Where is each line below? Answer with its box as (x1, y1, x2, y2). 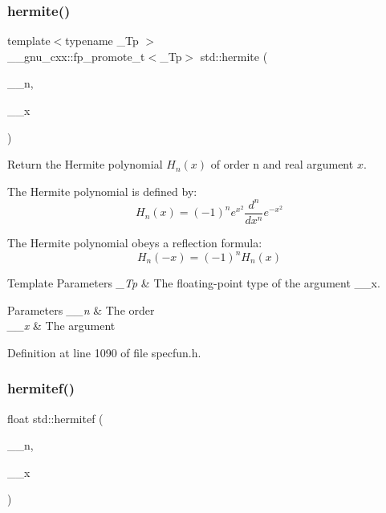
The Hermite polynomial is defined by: (7, 182, 197, 199)
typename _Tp (65, 32, 139, 49)
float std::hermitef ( (7, 409, 104, 426)
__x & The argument (7, 317, 116, 334)
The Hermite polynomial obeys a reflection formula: (7, 234, 262, 250)
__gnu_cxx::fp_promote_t (7, 47, 145, 64)
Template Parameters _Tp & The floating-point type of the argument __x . (7, 275, 380, 291)
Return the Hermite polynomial (7, 156, 163, 173)
